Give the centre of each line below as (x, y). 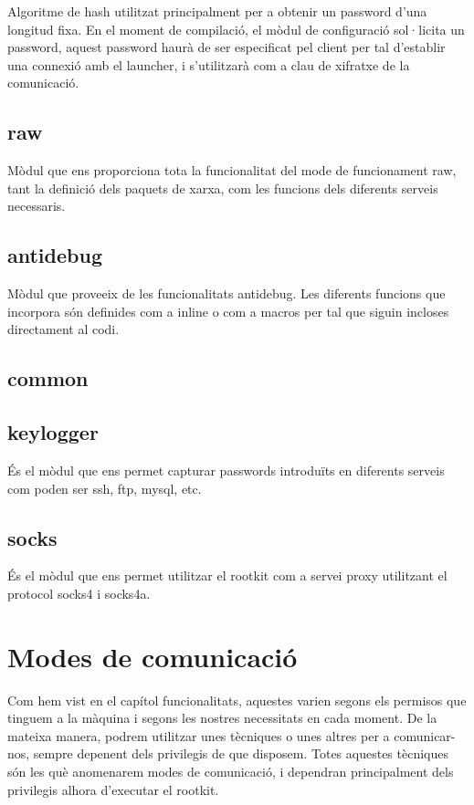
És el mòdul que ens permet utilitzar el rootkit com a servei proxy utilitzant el (227, 575)
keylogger (53, 432)
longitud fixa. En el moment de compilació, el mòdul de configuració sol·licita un (236, 29)
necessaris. (37, 206)
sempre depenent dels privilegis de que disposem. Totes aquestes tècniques (241, 753)
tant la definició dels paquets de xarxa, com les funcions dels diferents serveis (223, 188)
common (48, 378)
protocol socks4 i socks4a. (79, 593)
